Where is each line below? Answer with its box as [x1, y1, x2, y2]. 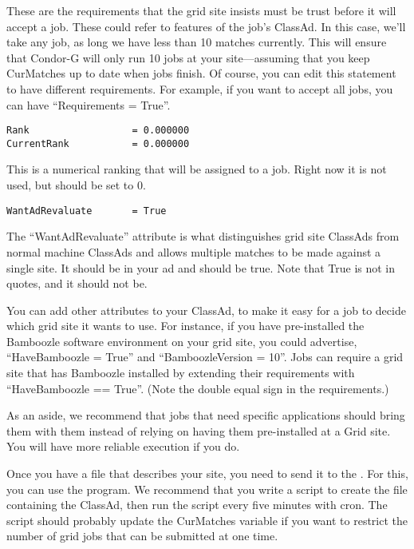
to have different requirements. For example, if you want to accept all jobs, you [6, 80, 393, 97]
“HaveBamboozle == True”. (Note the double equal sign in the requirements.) [6, 380, 389, 396]
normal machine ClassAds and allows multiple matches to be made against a [6, 243, 381, 260]
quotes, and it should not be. [6, 275, 148, 292]
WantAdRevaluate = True [6, 205, 167, 217]
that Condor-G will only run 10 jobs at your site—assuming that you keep [6, 49, 370, 66]
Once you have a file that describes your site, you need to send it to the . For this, [6, 465, 408, 482]
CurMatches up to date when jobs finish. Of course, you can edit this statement [6, 65, 396, 82]
